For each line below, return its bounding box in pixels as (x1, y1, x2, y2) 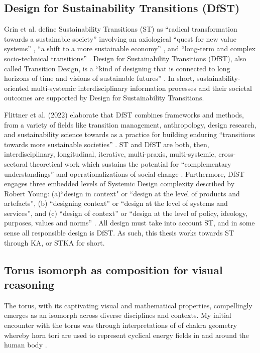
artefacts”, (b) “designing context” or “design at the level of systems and (4, 198, 228, 208)
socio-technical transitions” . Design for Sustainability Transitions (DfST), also (4, 53, 246, 63)
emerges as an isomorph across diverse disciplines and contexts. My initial (4, 310, 231, 320)
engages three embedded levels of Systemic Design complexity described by (4, 178, 235, 189)
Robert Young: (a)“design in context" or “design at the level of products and (4, 188, 240, 198)
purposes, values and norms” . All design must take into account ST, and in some (4, 217, 255, 228)
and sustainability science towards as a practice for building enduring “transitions (4, 129, 255, 140)
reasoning (4, 277, 54, 292)
